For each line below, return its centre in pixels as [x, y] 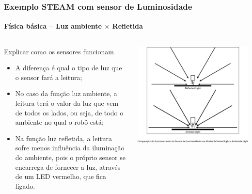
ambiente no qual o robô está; [59, 122]
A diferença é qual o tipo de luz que [69, 68]
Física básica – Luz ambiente [53, 26]
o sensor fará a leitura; [49, 77]
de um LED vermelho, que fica [61, 176]
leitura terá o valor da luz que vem [67, 103]
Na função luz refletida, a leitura [64, 138]
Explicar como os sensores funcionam [59, 51]
